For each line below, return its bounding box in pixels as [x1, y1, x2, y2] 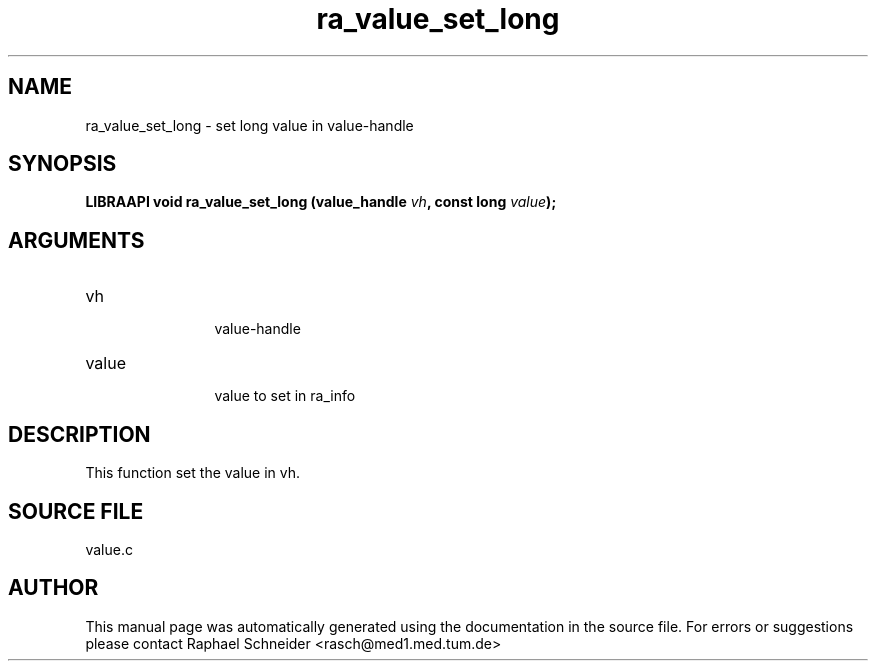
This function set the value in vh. [85, 464, 301, 482]
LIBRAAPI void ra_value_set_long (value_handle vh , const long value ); [85, 193, 557, 211]
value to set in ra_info [214, 387, 356, 405]
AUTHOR [8, 575, 99, 601]
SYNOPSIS [8, 151, 117, 177]
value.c [85, 540, 133, 558]
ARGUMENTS [8, 227, 145, 253]
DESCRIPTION [8, 421, 151, 447]
